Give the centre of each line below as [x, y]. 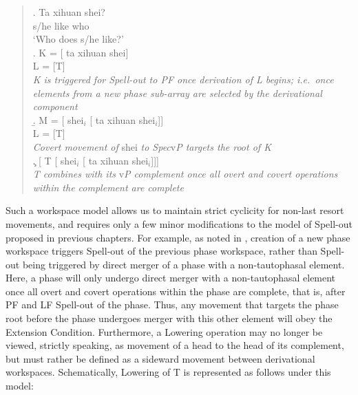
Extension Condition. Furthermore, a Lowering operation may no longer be [164, 331]
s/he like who [61, 25]
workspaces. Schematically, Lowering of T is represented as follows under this [168, 372]
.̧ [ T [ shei [55, 160]
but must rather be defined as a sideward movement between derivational [160, 358]
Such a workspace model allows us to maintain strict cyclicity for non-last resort [175, 210]
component [55, 106]
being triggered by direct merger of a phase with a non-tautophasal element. [183, 264]
